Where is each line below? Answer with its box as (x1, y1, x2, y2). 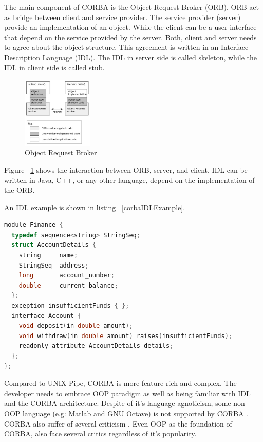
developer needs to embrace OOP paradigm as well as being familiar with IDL (4, 387, 251, 398)
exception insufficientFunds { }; (11, 302, 129, 309)
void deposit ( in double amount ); (18, 322, 133, 330)
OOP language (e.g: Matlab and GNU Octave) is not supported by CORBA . (4, 408, 248, 418)
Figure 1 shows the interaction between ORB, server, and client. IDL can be (4, 164, 248, 175)
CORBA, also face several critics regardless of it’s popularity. (4, 428, 197, 439)
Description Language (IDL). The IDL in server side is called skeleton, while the (4, 51, 257, 62)
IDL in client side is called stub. (4, 62, 105, 73)
